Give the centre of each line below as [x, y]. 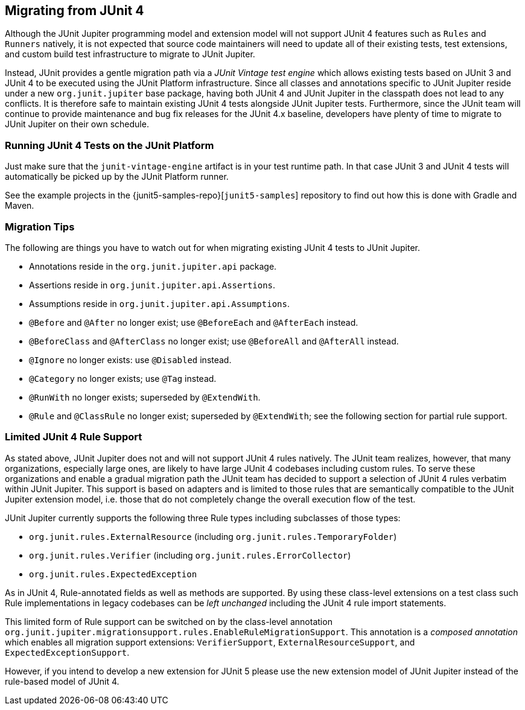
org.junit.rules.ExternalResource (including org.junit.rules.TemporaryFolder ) [213, 536]
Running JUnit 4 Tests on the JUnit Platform [110, 145]
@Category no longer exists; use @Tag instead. [123, 378]
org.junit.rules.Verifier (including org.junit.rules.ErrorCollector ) [190, 555]
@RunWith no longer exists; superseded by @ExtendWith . [145, 397]
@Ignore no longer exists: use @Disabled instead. [130, 360]
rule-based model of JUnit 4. [62, 681]
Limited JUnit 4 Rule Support [74, 437]
